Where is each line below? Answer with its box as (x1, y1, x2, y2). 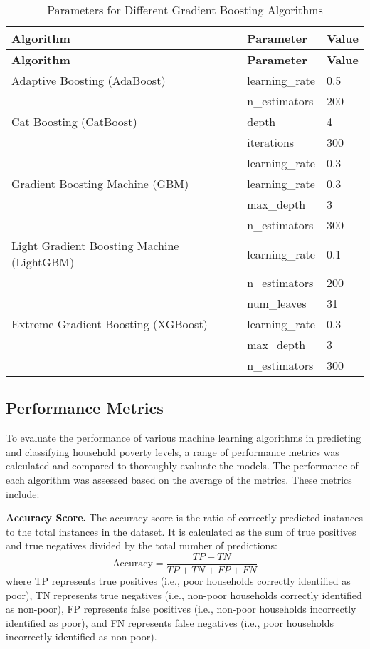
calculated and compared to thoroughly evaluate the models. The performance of (6, 458, 359, 473)
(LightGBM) (11, 254, 75, 270)
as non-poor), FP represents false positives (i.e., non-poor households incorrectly (6, 601, 356, 616)
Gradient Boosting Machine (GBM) (11, 175, 189, 192)
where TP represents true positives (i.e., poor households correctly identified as (6, 573, 351, 588)
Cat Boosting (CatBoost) (11, 113, 137, 130)
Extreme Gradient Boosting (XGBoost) (11, 316, 208, 332)
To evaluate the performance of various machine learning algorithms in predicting (6, 430, 361, 445)
